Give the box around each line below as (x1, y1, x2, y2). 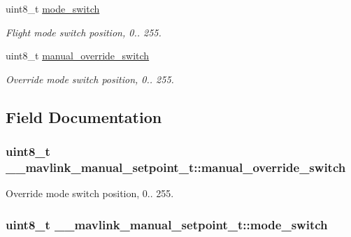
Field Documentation (6, 106, 162, 127)
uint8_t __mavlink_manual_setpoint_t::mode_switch (6, 215, 328, 233)
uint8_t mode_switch (6, 1, 100, 15)
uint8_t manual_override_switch (6, 48, 150, 63)
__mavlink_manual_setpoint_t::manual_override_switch (6, 159, 346, 175)
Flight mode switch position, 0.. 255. (6, 24, 162, 39)
